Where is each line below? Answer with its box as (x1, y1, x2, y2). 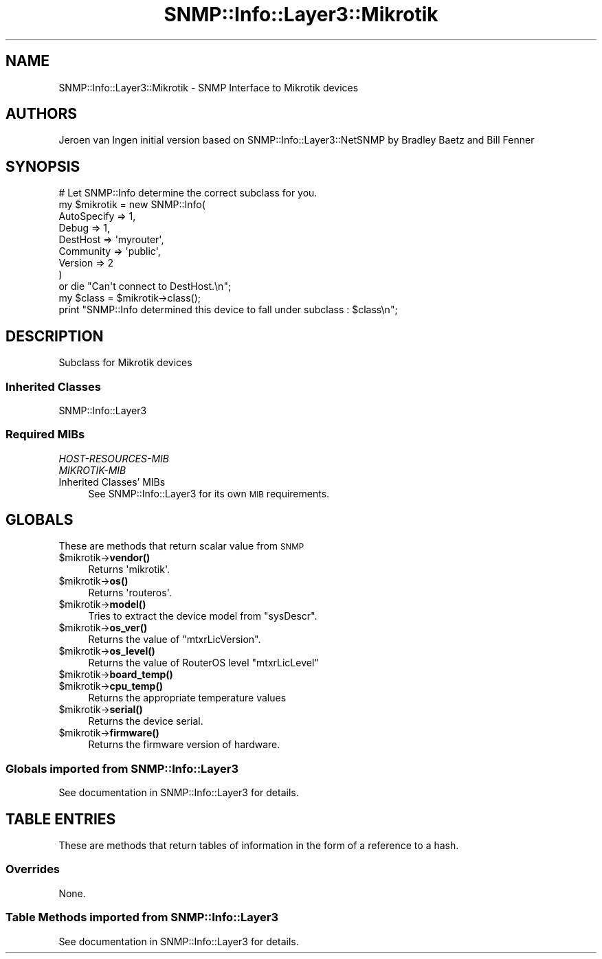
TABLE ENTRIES (5, 810, 116, 828)
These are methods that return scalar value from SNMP (58, 540, 304, 552)
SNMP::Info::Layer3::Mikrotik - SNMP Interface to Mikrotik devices (58, 81, 359, 93)
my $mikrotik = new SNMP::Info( (58, 199, 205, 211)
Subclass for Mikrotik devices (58, 357, 192, 369)
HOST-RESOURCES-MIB (58, 452, 170, 464)
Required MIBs (5, 427, 85, 442)
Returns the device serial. (88, 715, 203, 727)
